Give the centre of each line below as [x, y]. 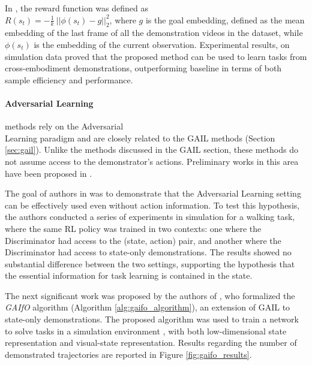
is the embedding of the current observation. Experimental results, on [162, 44]
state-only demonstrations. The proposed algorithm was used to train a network [152, 319]
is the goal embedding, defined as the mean [225, 19]
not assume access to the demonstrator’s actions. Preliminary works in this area [152, 161]
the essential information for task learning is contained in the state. [129, 275]
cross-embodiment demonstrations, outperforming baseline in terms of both [143, 68]
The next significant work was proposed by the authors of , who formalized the [150, 295]
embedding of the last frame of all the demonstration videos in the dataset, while [154, 33]
